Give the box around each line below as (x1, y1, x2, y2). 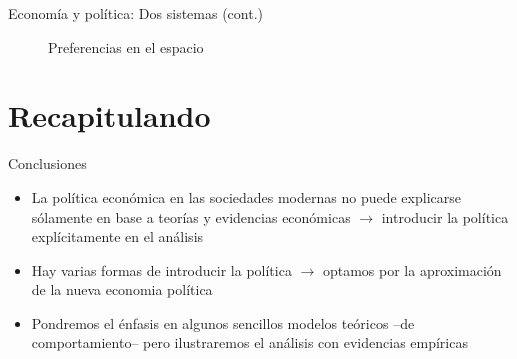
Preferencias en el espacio (48, 36, 204, 57)
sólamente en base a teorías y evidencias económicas (31, 206, 351, 227)
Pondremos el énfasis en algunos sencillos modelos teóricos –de (31, 312, 415, 333)
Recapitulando (8, 95, 211, 136)
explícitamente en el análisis (31, 226, 204, 247)
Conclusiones (8, 153, 87, 174)
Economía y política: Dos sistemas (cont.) (8, 3, 264, 23)
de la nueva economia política (31, 279, 213, 300)
